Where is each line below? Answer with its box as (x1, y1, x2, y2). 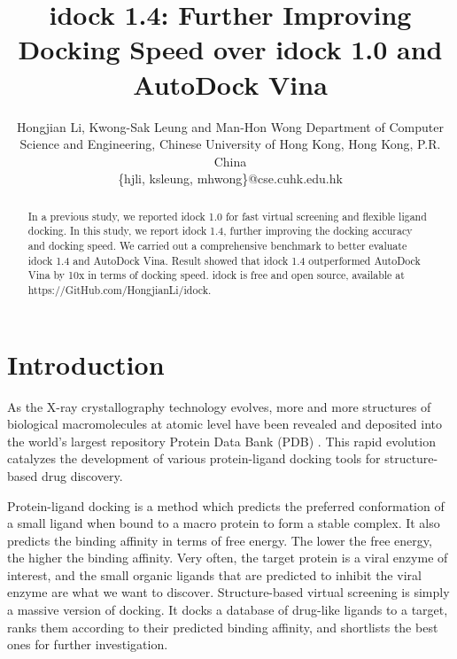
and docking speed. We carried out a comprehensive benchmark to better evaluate (27, 237, 407, 252)
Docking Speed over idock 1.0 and (18, 31, 443, 67)
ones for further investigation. (7, 635, 168, 654)
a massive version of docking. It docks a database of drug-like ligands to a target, (7, 601, 448, 619)
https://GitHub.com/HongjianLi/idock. (27, 282, 212, 297)
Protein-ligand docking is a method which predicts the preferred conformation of (7, 496, 445, 515)
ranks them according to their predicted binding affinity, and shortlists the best (7, 617, 438, 636)
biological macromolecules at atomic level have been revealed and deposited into (7, 415, 442, 433)
